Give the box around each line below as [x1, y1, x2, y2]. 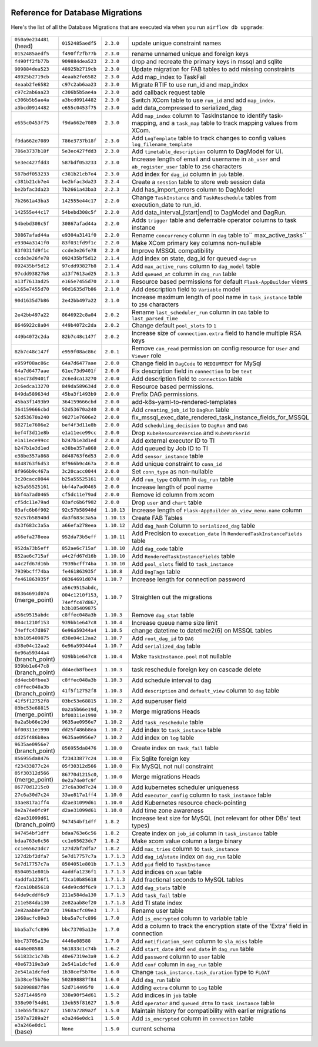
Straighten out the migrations [131, 593, 213, 601]
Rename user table [131, 906, 184, 915]
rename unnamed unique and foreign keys [131, 49, 249, 58]
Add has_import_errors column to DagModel [131, 185, 255, 194]
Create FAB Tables [131, 513, 183, 522]
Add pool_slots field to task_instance [131, 559, 233, 568]
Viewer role [131, 351, 162, 359]
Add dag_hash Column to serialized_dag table [131, 521, 256, 529]
